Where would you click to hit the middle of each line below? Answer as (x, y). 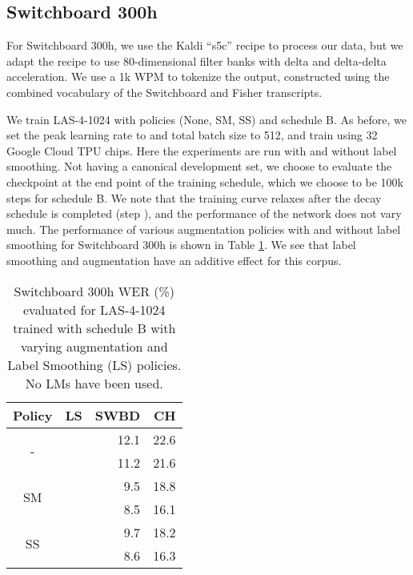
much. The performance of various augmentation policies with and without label (204, 229)
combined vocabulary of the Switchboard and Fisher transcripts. (164, 92)
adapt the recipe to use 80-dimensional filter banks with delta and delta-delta (196, 60)
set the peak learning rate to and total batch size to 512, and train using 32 (192, 135)
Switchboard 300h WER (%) (94, 291)
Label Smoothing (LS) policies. (94, 364)
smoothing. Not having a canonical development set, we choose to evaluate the (199, 166)
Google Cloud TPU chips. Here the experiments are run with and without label (202, 150)
